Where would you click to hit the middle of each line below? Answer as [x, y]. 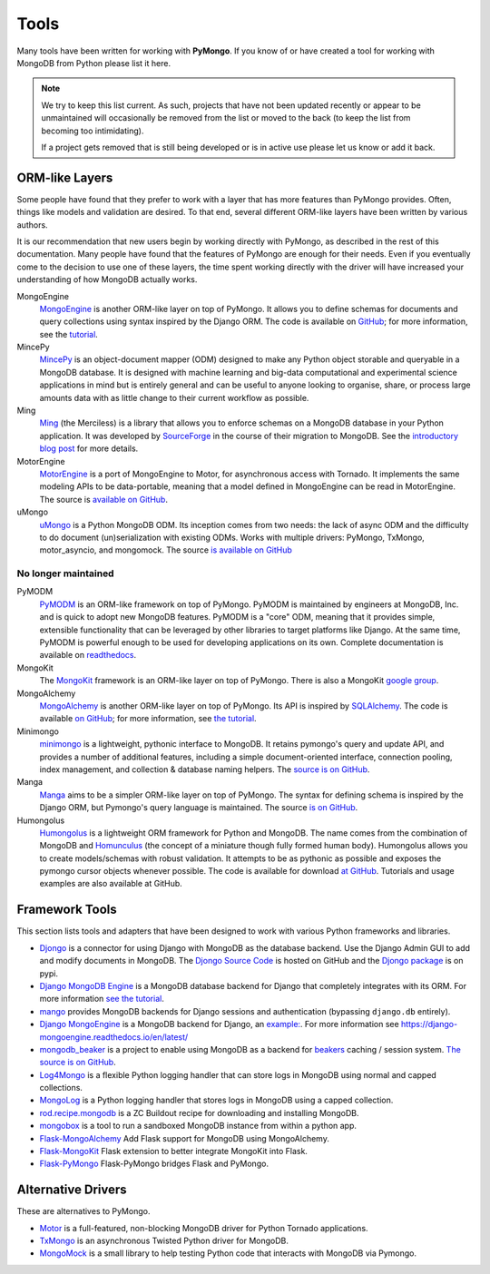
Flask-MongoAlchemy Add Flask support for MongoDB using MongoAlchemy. [185, 1138]
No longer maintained [65, 573]
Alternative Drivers [72, 1190]
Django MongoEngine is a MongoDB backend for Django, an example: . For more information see [219, 1024]
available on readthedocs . [88, 655]
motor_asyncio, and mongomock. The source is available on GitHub [166, 550]
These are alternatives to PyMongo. [83, 1211]
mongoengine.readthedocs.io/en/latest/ [114, 1037]
